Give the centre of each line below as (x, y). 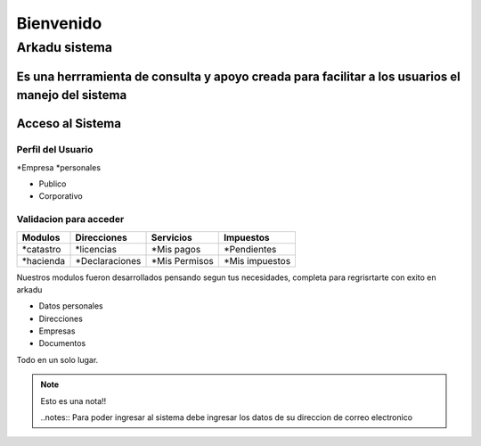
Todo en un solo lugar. (57, 359)
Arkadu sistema (65, 47)
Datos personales (71, 306)
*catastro (41, 249)
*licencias (96, 249)
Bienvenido (59, 23)
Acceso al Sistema (69, 124)
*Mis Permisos (182, 260)
